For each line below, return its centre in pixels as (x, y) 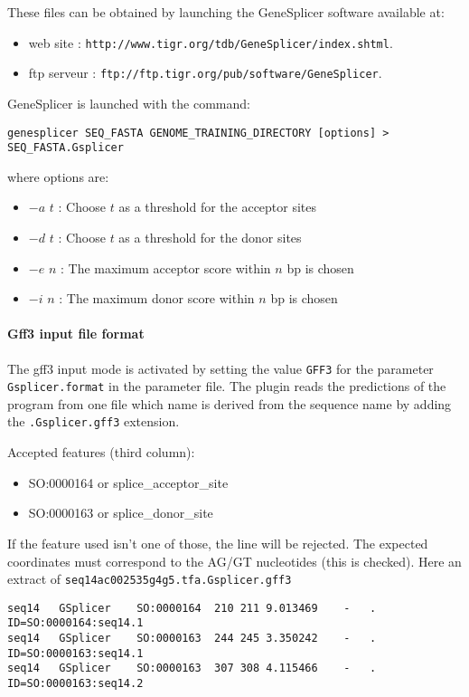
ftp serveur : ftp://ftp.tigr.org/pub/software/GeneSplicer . (205, 73)
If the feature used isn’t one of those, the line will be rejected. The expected (218, 543)
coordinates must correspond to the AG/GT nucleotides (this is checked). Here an (234, 561)
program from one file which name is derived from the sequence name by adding (230, 403)
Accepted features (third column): (101, 452)
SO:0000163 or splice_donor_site (121, 513)
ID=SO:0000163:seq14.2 (75, 684)
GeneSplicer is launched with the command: (129, 103)
